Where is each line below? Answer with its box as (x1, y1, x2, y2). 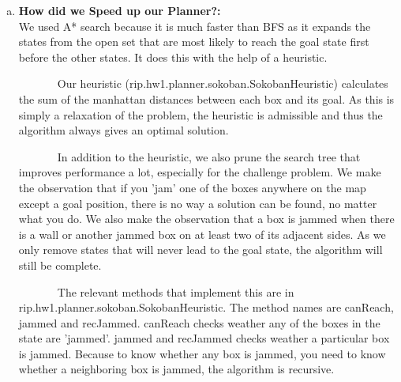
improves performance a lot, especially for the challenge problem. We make (18, 164, 381, 180)
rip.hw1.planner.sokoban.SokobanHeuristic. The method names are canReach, (18, 299, 394, 316)
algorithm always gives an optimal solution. (18, 122, 229, 138)
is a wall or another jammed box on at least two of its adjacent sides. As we (18, 225, 386, 242)
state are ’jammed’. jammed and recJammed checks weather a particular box (18, 330, 390, 346)
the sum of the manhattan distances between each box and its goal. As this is (18, 90, 395, 107)
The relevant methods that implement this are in (57, 283, 294, 300)
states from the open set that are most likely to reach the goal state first (18, 33, 369, 50)
